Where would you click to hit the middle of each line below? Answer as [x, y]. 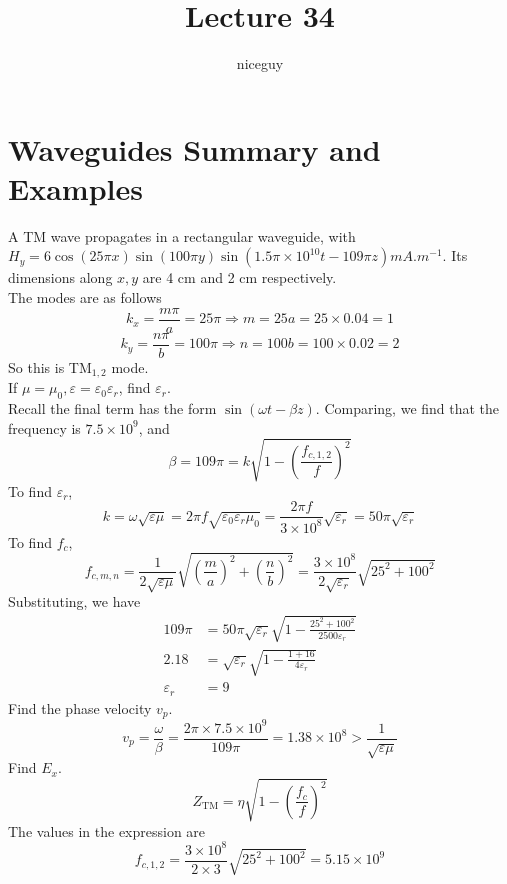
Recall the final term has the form [112, 408]
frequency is [44, 427]
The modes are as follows [85, 297]
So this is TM [50, 366]
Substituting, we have [74, 601]
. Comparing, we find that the [407, 408]
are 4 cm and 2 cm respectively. [239, 277]
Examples [75, 187]
